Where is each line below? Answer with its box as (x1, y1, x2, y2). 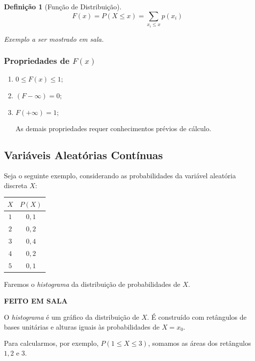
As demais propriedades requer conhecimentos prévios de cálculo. (15, 123, 211, 134)
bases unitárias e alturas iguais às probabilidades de (4, 321, 160, 332)
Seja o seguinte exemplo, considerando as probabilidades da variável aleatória (4, 170, 236, 180)
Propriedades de (4, 55, 70, 67)
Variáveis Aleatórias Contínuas (4, 147, 163, 163)
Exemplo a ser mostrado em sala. (4, 33, 104, 44)
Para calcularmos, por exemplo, (4, 338, 99, 348)
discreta (4, 180, 27, 190)
